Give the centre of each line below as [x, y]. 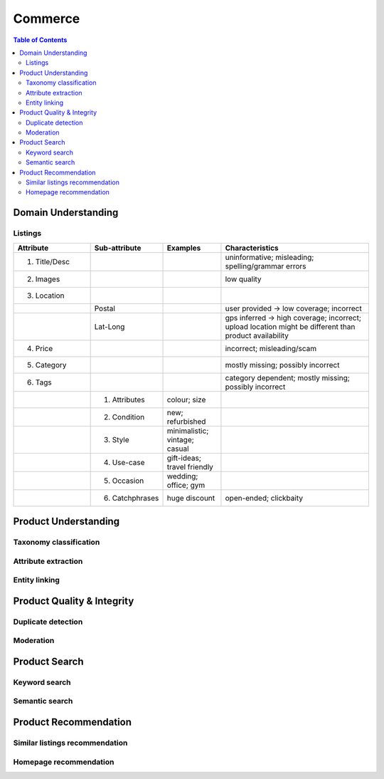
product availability [257, 335]
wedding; [182, 476]
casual [178, 449]
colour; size [186, 399]
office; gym [186, 485]
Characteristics [252, 248]
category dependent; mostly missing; [287, 377]
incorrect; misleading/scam [271, 348]
